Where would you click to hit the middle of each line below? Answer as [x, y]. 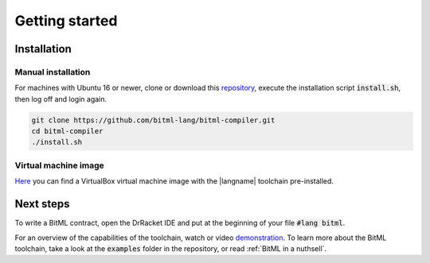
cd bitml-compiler [67, 131]
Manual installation [53, 72]
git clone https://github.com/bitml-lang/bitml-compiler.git [153, 120]
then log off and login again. [61, 99]
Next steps [42, 204]
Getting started [66, 21]
